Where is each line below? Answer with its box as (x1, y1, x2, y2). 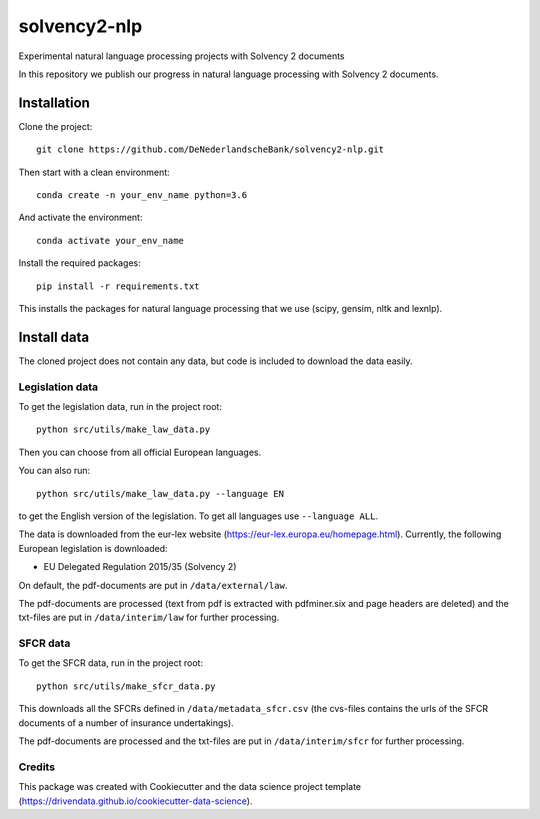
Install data (18, 328, 90, 345)
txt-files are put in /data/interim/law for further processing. (18, 611, 280, 624)
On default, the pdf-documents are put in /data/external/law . (18, 579, 288, 591)
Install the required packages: (18, 257, 142, 269)
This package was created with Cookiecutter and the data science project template (18, 781, 362, 793)
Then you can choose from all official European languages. (18, 446, 262, 458)
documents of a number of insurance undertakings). (18, 716, 234, 729)
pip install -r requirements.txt (36, 280, 200, 292)
